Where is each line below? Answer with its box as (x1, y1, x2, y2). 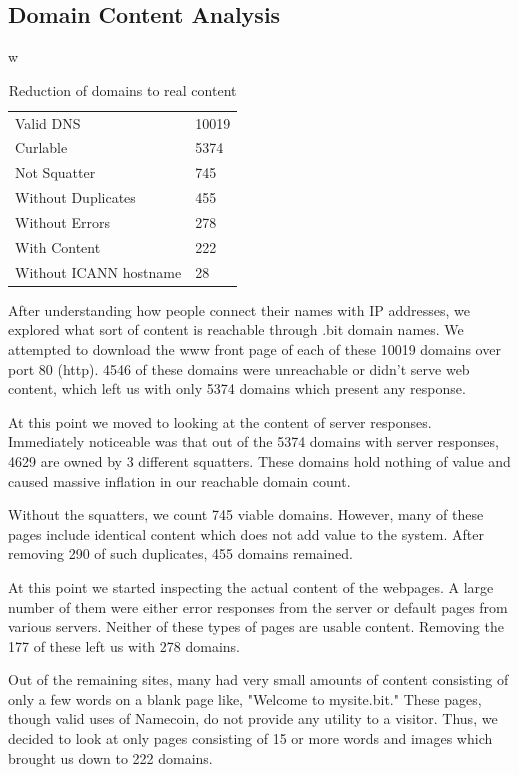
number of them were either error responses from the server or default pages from (8, 596, 508, 617)
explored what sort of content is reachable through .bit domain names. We (8, 319, 464, 340)
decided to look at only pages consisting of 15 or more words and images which (8, 728, 493, 749)
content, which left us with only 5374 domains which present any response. (8, 378, 466, 399)
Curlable (15, 137, 68, 158)
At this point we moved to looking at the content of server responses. (8, 411, 432, 432)
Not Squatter (15, 162, 96, 183)
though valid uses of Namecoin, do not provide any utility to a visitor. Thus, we (8, 708, 498, 729)
